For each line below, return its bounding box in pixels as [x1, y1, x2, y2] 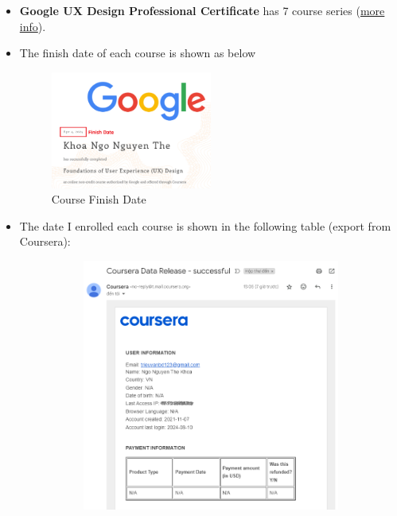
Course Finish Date [51, 191, 146, 208]
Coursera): [19, 233, 71, 250]
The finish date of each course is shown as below [19, 45, 256, 61]
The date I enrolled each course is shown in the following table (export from [19, 217, 391, 234]
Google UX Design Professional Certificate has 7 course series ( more [19, 2, 385, 18]
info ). [19, 17, 46, 34]
